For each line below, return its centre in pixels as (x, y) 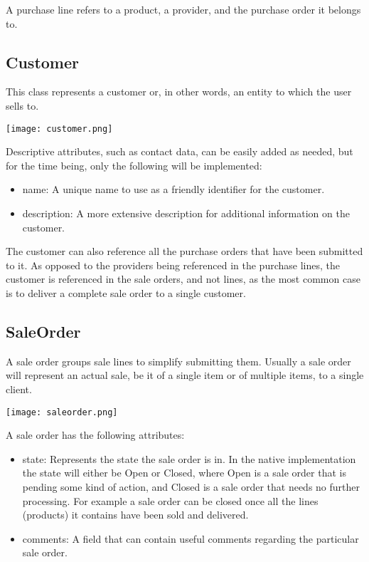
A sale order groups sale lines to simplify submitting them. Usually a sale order (178, 361)
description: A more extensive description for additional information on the (186, 213)
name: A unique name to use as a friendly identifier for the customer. (173, 189)
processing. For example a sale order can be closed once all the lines (170, 500)
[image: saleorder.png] (62, 412)
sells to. (22, 105)
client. (19, 389)
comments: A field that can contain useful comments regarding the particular (191, 538)
